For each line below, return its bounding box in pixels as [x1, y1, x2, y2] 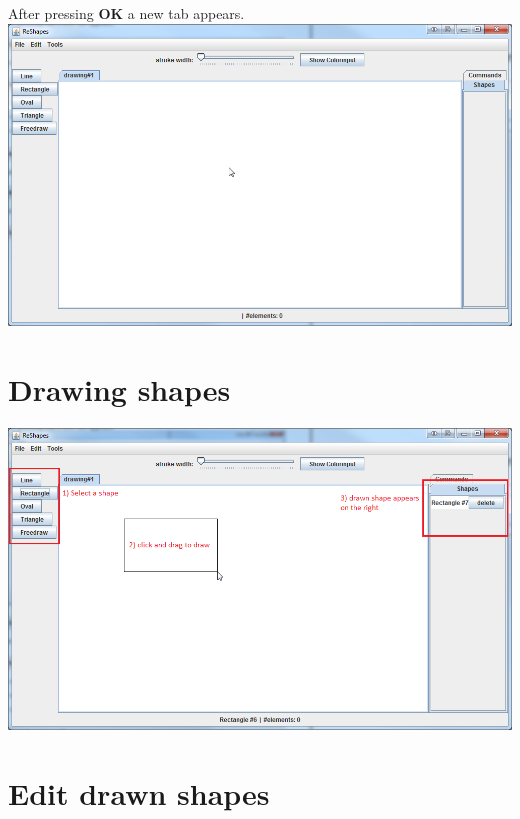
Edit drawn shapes [8, 772, 270, 813]
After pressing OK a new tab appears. [8, 3, 245, 23]
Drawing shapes [8, 368, 231, 409]
